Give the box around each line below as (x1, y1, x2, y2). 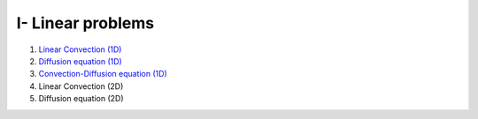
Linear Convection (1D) (38, 44, 122, 55)
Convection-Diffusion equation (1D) (38, 69, 167, 79)
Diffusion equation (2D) (38, 93, 124, 104)
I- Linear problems (16, 13, 155, 33)
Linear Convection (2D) (38, 80, 124, 92)
